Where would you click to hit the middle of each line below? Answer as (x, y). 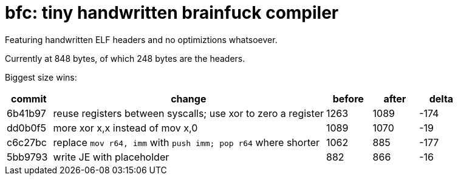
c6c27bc (27, 142)
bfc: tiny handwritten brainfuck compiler (172, 13)
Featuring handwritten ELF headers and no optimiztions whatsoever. (141, 39)
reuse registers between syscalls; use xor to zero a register (188, 113)
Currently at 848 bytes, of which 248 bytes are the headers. (125, 58)
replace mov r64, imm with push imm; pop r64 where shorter (186, 142)
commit (29, 98)
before (348, 98)
